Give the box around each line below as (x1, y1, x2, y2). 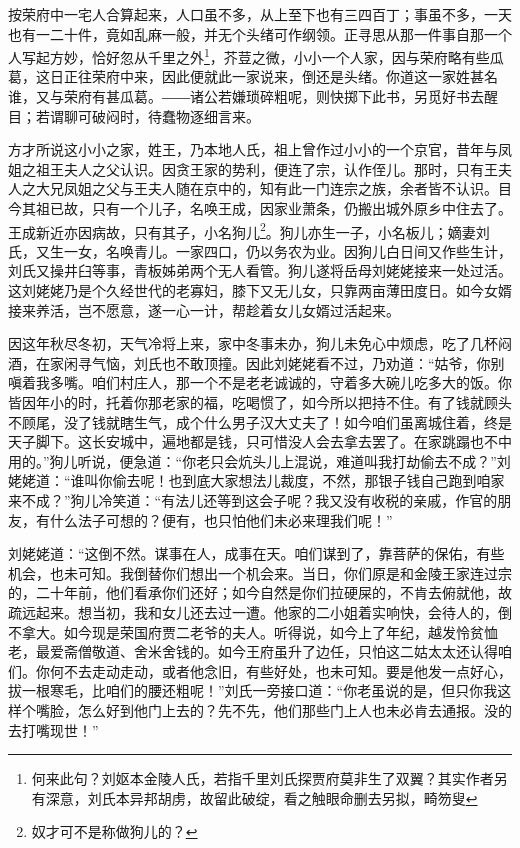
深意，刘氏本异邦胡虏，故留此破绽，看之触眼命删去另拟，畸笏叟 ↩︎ (45, 787, 478, 808)
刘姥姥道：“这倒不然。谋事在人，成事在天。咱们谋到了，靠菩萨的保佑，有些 (8, 543, 505, 564)
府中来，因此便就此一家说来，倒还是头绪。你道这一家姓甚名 (105, 66, 498, 87)
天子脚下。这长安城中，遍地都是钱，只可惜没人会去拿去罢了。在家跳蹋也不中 (8, 431, 512, 452)
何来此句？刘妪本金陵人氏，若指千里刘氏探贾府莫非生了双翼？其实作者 (31, 768, 494, 789)
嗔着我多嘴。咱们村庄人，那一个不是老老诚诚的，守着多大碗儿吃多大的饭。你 (8, 372, 512, 393)
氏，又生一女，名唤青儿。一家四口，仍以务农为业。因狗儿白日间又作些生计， (8, 240, 512, 261)
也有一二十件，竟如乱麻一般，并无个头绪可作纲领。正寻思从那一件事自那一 (8, 23, 498, 44)
